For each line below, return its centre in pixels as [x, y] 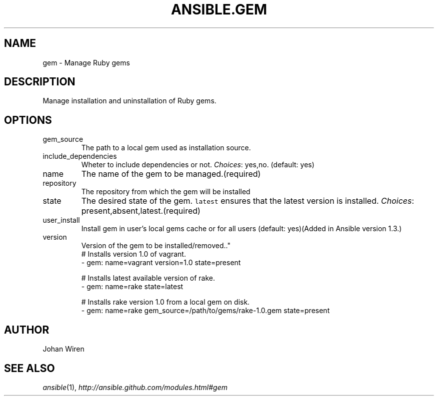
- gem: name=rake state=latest [132, 287]
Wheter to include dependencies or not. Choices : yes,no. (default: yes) [198, 165]
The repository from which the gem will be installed [166, 192]
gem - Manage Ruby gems [86, 62]
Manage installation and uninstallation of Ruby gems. [129, 101]
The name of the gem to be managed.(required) [171, 174]
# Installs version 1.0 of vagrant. [133, 254]
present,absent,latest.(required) [141, 211]
